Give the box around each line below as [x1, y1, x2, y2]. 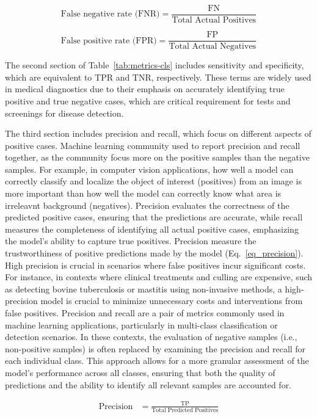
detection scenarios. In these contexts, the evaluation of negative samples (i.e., [5, 330, 297, 343]
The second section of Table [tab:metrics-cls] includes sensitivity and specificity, [5, 59, 304, 71]
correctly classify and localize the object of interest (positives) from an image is [5, 175, 302, 187]
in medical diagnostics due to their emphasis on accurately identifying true [5, 82, 285, 95]
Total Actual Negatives [169, 42, 257, 51]
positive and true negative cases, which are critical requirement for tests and [5, 94, 291, 107]
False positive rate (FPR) [60, 36, 157, 45]
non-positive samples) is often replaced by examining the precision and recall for [5, 342, 306, 355]
